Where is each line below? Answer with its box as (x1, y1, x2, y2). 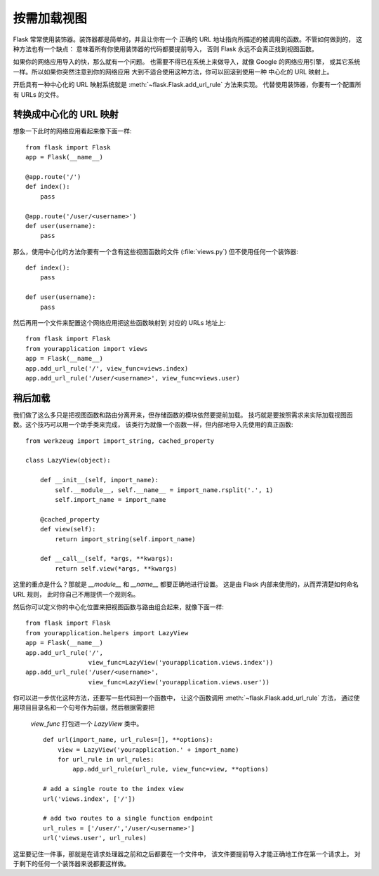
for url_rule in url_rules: (57, 755, 154, 764)
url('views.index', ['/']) (43, 795, 136, 803)
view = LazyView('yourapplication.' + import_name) (57, 745, 239, 754)
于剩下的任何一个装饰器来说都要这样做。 (13, 859, 130, 868)
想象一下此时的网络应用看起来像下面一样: (13, 127, 133, 135)
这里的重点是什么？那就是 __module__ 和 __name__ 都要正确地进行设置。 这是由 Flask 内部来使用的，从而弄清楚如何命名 (13, 580, 359, 589)
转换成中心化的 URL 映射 (13, 109, 119, 121)
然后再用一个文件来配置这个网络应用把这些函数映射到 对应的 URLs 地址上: (13, 319, 226, 327)
